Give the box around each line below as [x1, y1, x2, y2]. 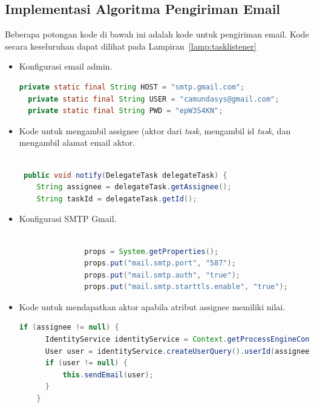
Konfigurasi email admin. [19, 60, 113, 73]
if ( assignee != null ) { [19, 323, 119, 332]
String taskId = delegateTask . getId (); [36, 194, 197, 203]
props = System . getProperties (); [84, 247, 219, 256]
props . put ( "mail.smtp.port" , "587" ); [84, 259, 236, 268]
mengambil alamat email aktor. [19, 136, 136, 149]
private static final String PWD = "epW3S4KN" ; [28, 106, 223, 116]
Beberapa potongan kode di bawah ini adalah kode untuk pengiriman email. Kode [5, 28, 309, 41]
